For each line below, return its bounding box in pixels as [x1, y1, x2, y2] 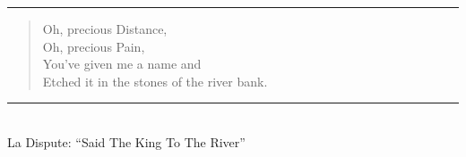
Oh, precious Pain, [42, 37, 145, 55]
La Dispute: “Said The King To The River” [7, 132, 246, 151]
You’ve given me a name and [42, 54, 202, 73]
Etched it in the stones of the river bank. [42, 71, 268, 90]
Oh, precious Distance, [42, 20, 168, 37]
